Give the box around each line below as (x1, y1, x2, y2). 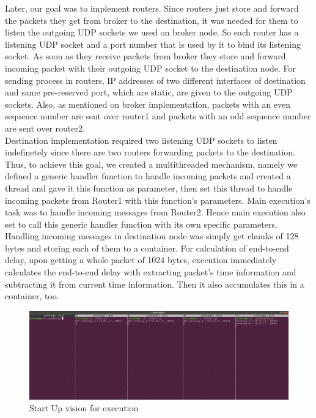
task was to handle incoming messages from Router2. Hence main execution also (5, 206, 306, 218)
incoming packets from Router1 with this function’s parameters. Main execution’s (5, 193, 310, 206)
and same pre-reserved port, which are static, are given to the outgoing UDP (5, 86, 293, 99)
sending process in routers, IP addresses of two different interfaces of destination (5, 73, 306, 86)
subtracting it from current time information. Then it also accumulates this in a (5, 277, 304, 290)
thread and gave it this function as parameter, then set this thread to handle (5, 181, 293, 194)
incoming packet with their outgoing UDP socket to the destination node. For (5, 61, 296, 74)
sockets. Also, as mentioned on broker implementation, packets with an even (5, 97, 291, 110)
